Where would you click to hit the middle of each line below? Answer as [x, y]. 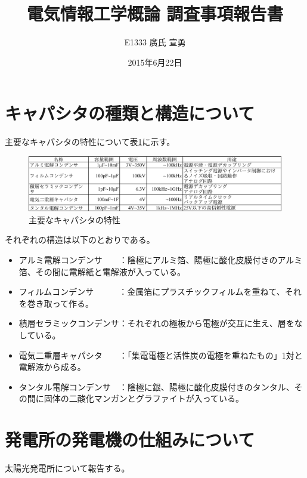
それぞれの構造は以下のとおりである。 [80, 240]
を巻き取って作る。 [56, 303]
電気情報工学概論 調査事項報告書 [155, 13]
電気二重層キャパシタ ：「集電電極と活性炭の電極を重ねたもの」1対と [161, 355]
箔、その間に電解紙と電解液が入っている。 [102, 271]
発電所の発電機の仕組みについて [130, 440]
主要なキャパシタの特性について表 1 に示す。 [90, 142]
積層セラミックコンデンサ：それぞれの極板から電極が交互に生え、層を [156, 323]
